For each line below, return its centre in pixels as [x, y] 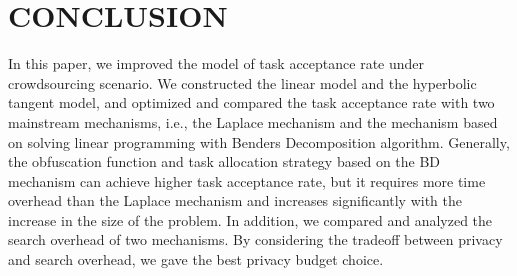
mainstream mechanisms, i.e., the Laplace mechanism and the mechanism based [253, 121]
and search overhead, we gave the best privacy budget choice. [196, 259]
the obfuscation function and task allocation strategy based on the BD [224, 161]
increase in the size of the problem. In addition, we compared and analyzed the [250, 219]
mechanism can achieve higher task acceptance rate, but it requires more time [247, 180]
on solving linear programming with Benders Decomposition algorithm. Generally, [259, 141]
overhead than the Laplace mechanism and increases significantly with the [235, 200]
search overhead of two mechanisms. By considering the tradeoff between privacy [255, 239]
